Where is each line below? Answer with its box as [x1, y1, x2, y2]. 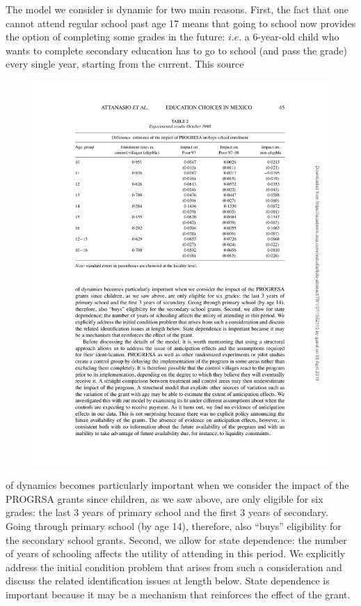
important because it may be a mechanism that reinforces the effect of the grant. [6, 586, 351, 601]
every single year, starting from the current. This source [6, 56, 244, 71]
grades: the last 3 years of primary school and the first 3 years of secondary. [6, 505, 328, 520]
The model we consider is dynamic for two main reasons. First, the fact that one [6, 2, 349, 16]
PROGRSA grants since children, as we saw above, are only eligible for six [6, 491, 323, 506]
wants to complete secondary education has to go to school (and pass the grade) [6, 43, 347, 57]
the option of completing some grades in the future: [6, 29, 225, 44]
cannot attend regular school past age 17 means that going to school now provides [6, 15, 356, 30]
